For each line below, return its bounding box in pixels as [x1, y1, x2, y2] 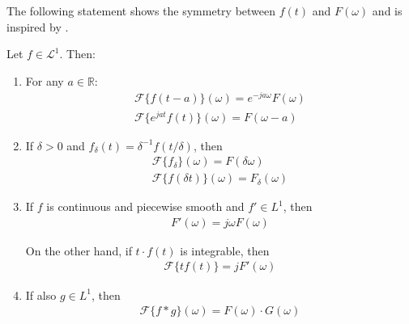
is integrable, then [180, 242, 270, 259]
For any [25, 72, 64, 89]
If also [25, 286, 57, 303]
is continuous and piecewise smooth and [46, 198, 245, 215]
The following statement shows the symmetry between [6, 2, 276, 19]
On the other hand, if [25, 242, 132, 259]
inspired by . [6, 18, 69, 35]
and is [372, 2, 403, 19]
